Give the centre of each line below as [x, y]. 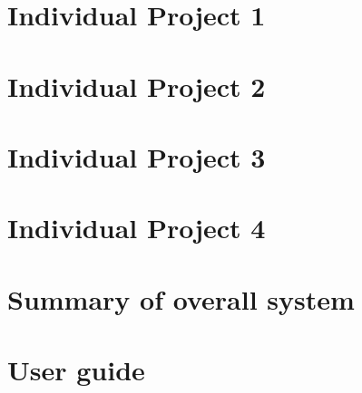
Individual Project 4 [137, 228]
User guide [76, 370]
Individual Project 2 [137, 86]
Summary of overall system [181, 298]
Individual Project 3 [137, 156]
